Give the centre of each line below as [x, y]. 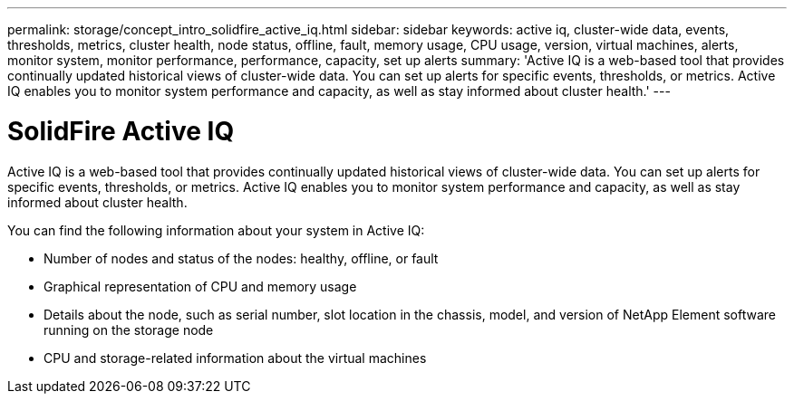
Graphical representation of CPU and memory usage [200, 286]
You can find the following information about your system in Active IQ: [216, 230]
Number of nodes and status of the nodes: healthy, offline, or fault [241, 258]
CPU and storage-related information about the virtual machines [235, 358]
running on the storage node [129, 329]
